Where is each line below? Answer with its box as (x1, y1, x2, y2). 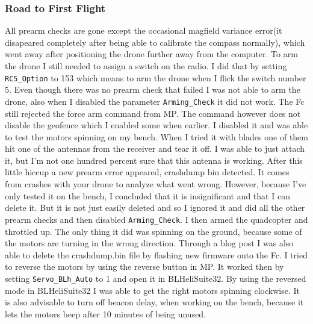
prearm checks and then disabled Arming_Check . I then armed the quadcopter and (5, 213, 308, 225)
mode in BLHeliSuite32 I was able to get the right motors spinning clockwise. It (5, 284, 300, 296)
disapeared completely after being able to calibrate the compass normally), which (5, 36, 305, 48)
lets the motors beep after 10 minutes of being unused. (5, 307, 206, 320)
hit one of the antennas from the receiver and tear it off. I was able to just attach (5, 142, 305, 155)
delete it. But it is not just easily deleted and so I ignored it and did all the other (5, 201, 305, 214)
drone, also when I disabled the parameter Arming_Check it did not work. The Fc (5, 95, 305, 107)
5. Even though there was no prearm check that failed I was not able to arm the (5, 83, 300, 96)
